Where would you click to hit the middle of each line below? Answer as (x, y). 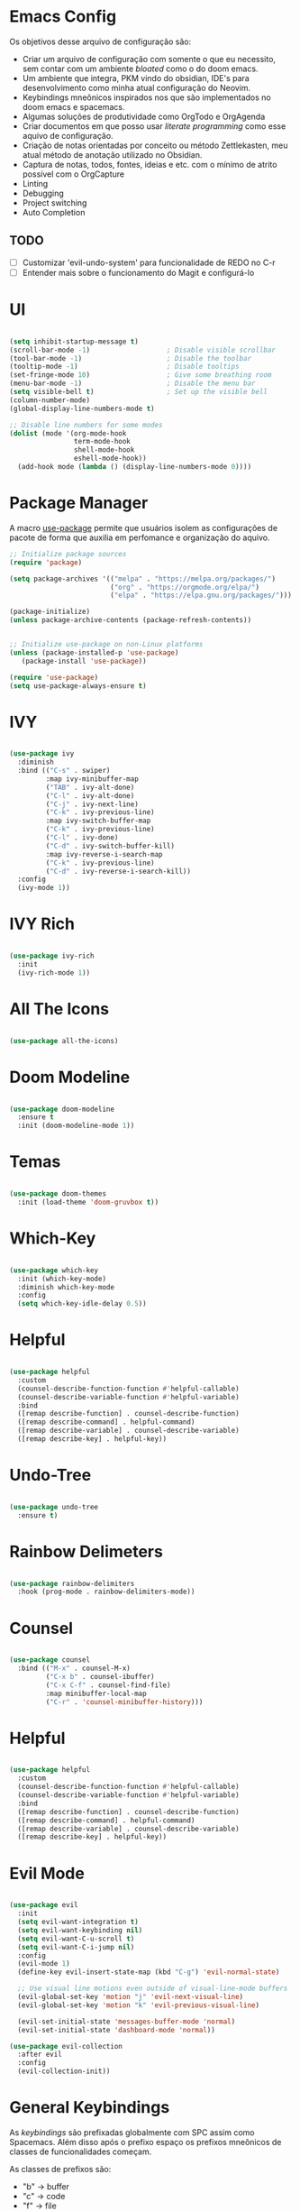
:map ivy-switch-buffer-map (98, 821)
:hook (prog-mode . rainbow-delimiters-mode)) (106, 1592)
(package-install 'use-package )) (84, 661)
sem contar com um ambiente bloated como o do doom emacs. (140, 69)
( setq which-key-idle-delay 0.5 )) (82, 1304)
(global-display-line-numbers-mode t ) (82, 408)
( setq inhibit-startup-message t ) (74, 341)
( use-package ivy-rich (52, 956)
